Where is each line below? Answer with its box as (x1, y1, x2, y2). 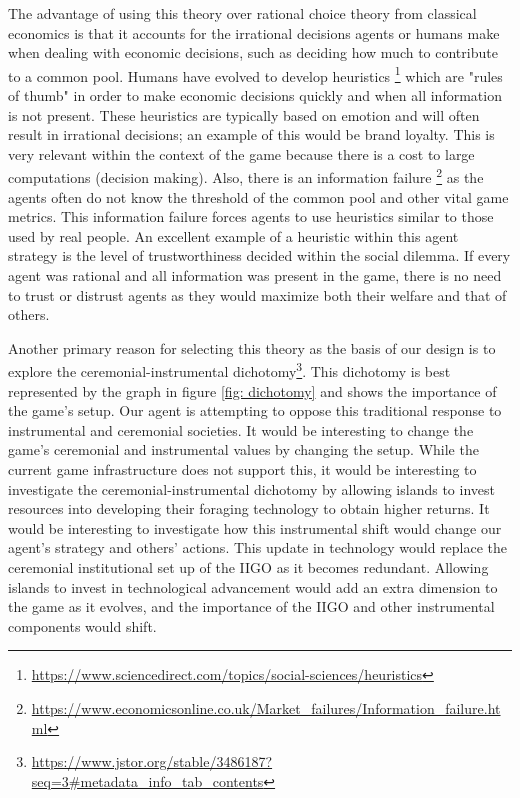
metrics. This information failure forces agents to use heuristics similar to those (8, 206, 494, 227)
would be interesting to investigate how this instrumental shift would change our (8, 517, 502, 538)
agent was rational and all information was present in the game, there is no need (8, 265, 502, 286)
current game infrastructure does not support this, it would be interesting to (8, 459, 477, 480)
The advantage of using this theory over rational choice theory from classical (8, 3, 477, 23)
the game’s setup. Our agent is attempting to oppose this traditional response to (8, 400, 502, 421)
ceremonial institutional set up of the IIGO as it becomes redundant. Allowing (8, 557, 489, 577)
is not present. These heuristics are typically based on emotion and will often (8, 104, 480, 125)
